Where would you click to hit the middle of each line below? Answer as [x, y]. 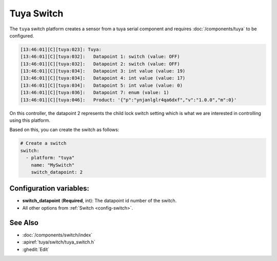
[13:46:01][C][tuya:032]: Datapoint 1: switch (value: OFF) [100, 57]
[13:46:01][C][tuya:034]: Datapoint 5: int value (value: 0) [102, 85]
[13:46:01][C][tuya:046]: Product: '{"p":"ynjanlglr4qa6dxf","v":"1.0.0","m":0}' [128, 100]
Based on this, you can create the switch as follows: [64, 130]
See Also [24, 223]
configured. [22, 35]
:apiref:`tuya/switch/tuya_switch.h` [59, 242]
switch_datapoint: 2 [57, 172]
